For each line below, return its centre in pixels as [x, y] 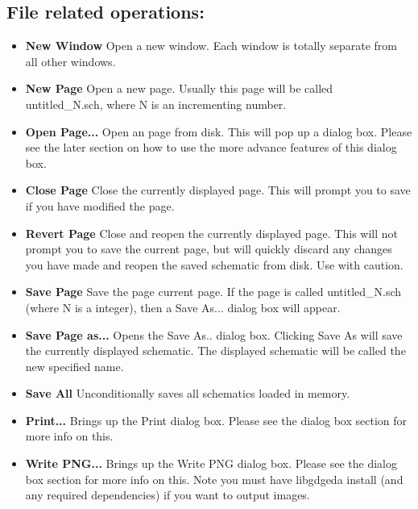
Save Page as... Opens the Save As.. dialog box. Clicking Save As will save [214, 334]
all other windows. [70, 61]
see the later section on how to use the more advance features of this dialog [211, 147]
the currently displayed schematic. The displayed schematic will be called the [215, 350]
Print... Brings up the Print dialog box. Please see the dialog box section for [216, 420]
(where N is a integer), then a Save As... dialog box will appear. [183, 307]
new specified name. [74, 366]
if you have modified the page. [100, 205]
